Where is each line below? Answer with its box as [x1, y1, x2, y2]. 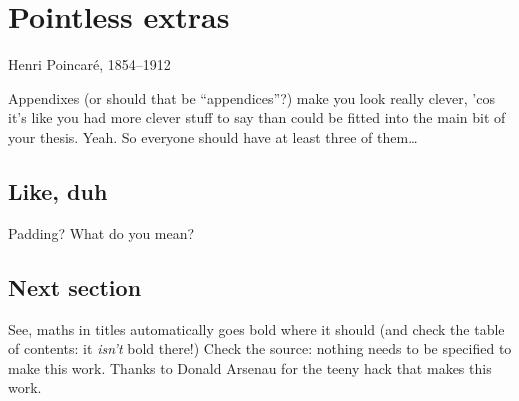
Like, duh [8, 175, 108, 206]
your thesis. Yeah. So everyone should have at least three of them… [8, 126, 418, 147]
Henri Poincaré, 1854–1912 [8, 54, 171, 75]
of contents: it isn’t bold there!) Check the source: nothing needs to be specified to [8, 338, 512, 359]
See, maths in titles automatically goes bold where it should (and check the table [8, 318, 505, 339]
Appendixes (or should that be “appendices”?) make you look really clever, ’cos [8, 87, 495, 108]
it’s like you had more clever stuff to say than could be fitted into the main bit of [8, 107, 506, 128]
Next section [8, 271, 142, 302]
